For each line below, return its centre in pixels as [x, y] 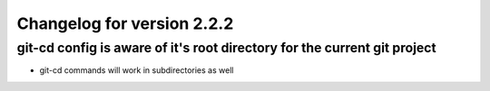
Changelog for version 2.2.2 [125, 23]
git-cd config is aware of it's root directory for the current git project [226, 48]
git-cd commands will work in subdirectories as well [137, 70]
